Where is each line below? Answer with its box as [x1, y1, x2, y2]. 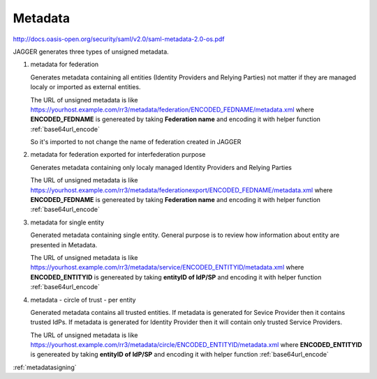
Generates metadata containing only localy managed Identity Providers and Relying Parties [30, 163, 293, 171]
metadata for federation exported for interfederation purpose [30, 150, 206, 159]
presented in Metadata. [30, 240, 98, 249]
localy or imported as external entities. [30, 83, 141, 91]
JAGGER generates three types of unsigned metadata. [13, 47, 169, 56]
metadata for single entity [30, 218, 105, 226]
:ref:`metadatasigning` [13, 363, 77, 371]
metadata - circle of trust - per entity [30, 295, 136, 304]
